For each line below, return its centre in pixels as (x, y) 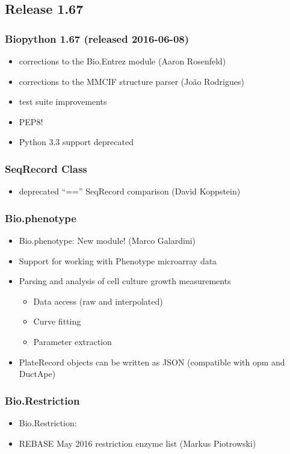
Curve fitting (57, 321)
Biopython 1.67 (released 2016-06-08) (97, 38)
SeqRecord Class (46, 168)
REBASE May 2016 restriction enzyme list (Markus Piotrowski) (137, 443)
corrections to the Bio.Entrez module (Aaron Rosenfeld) (122, 61)
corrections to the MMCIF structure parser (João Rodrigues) (131, 81)
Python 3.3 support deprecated (76, 142)
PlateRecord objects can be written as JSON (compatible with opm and (152, 362)
